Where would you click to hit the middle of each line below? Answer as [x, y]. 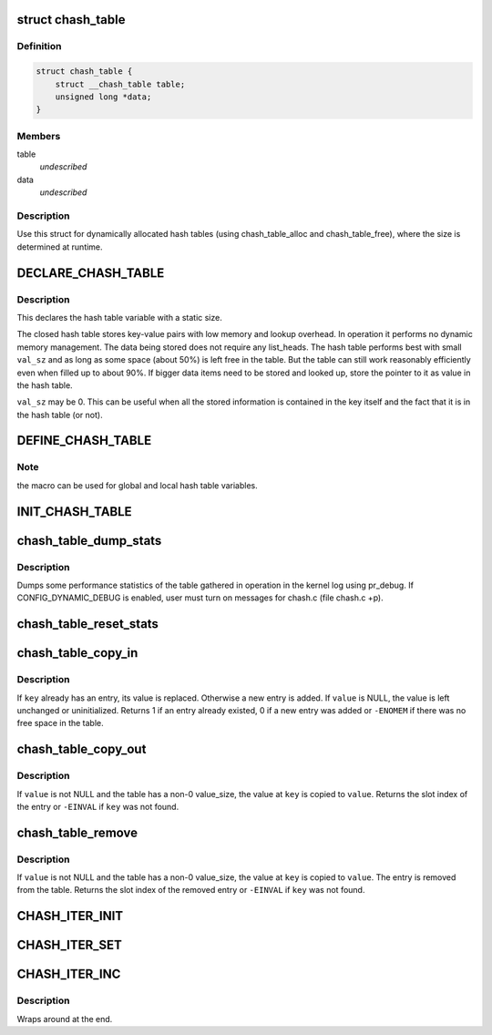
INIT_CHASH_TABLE [74, 512]
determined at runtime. [60, 247]
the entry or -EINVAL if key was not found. [98, 806]
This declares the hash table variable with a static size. [119, 317]
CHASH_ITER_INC [69, 974]
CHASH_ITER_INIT [70, 916]
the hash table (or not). [60, 415]
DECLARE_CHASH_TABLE [91, 273]
